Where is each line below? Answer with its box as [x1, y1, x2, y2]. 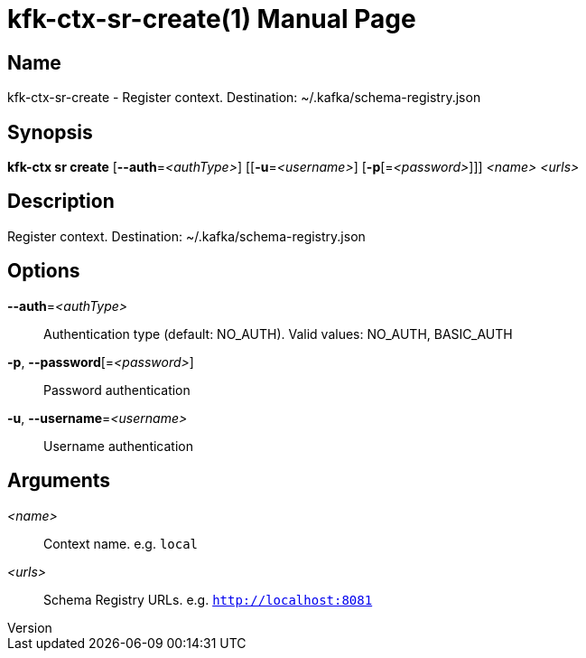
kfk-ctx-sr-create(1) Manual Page [7, 4, 416, 34]
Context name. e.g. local [43, 535, 199, 551]
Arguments [7, 469, 111, 493]
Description [7, 190, 115, 213]
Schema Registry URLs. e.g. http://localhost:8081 [43, 591, 373, 607]
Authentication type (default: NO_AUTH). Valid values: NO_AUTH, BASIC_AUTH [43, 325, 513, 342]
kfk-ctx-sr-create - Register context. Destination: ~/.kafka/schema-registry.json [7, 89, 481, 106]
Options [7, 259, 80, 283]
